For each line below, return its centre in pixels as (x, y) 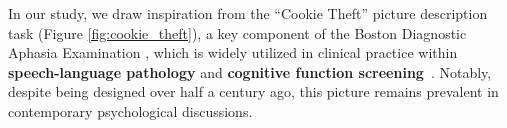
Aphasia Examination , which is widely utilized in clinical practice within (233, 52)
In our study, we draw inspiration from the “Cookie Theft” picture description (248, 13)
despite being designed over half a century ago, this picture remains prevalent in (253, 91)
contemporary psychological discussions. (130, 110)
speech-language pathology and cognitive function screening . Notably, (250, 71)
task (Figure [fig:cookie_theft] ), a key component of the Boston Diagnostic (237, 32)
